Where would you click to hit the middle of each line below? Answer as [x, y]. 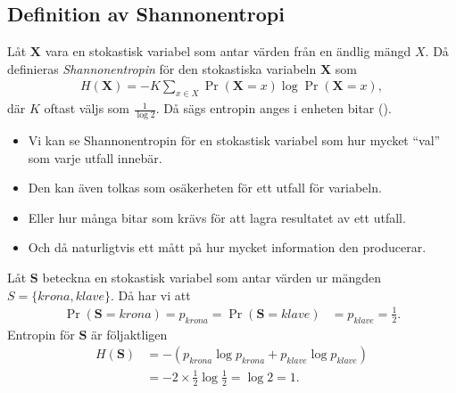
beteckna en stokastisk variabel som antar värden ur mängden [212, 278]
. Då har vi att [150, 295]
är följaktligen [129, 334]
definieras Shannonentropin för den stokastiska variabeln [162, 68]
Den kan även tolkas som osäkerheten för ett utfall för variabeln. [205, 188]
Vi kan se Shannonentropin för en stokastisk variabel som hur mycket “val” [234, 140]
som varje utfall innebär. [95, 157]
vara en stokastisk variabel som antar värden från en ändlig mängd [228, 51]
